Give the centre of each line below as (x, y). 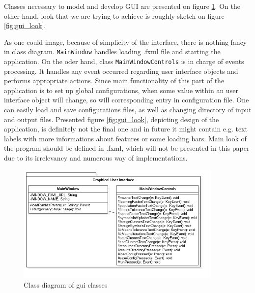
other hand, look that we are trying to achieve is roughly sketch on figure (114, 16)
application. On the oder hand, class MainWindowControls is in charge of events (124, 61)
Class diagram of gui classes (66, 284)
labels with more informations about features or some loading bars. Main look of (125, 138)
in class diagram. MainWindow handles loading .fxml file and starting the (112, 51)
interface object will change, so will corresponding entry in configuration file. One (127, 100)
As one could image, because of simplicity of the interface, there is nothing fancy (126, 42)
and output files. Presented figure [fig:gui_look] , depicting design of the (112, 119)
